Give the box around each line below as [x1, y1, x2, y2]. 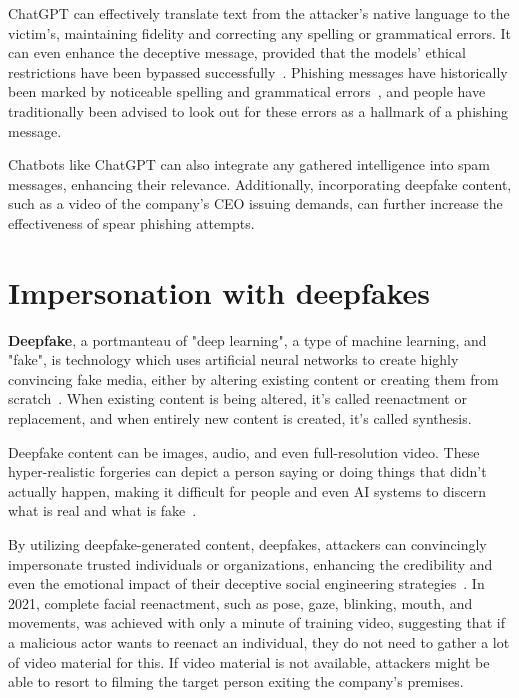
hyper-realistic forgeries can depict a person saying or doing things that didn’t [8, 461, 487, 482]
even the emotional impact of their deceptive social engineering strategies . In [8, 573, 485, 594]
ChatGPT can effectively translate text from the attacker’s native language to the [8, 3, 510, 23]
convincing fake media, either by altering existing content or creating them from [8, 368, 499, 389]
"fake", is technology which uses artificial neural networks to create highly [8, 349, 459, 370]
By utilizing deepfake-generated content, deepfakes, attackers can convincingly [8, 534, 487, 554]
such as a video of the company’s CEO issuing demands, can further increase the [8, 193, 503, 214]
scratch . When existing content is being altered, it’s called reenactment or [8, 388, 467, 409]
